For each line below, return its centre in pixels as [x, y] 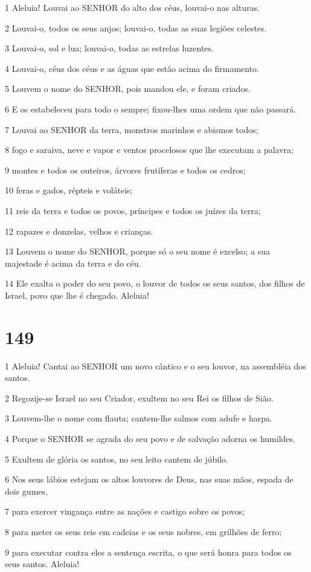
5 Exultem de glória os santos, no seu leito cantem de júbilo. [117, 459]
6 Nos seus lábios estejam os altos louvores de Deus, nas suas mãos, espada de [149, 479]
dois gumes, [26, 491]
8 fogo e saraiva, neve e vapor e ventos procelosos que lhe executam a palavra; [149, 150]
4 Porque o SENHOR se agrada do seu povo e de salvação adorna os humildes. [150, 438]
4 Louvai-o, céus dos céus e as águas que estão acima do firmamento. [132, 68]
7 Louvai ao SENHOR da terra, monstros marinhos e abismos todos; [132, 129]
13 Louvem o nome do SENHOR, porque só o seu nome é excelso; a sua [138, 251]
